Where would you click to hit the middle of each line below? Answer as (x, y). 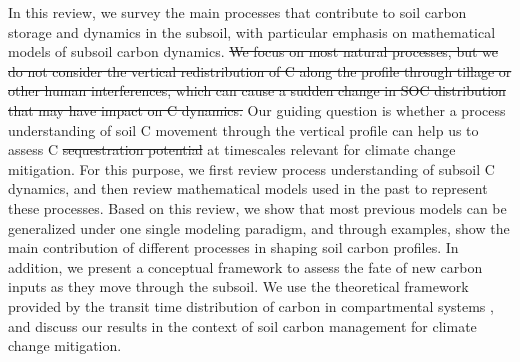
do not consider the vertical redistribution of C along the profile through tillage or (260, 70)
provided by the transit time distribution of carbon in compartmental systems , (251, 305)
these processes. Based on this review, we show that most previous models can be (257, 207)
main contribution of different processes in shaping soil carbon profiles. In (233, 247)
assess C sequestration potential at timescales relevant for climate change (232, 149)
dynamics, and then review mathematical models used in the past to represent (248, 188)
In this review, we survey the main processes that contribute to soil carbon (237, 12)
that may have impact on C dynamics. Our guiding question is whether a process (257, 109)
